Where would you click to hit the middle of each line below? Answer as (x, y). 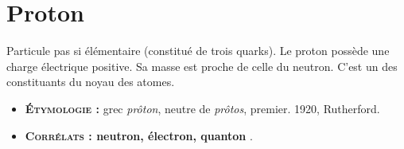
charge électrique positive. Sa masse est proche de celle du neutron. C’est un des (202, 66)
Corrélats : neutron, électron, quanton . (139, 135)
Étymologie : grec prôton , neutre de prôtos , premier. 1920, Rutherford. (202, 108)
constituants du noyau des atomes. (91, 82)
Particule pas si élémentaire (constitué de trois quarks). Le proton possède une (198, 51)
